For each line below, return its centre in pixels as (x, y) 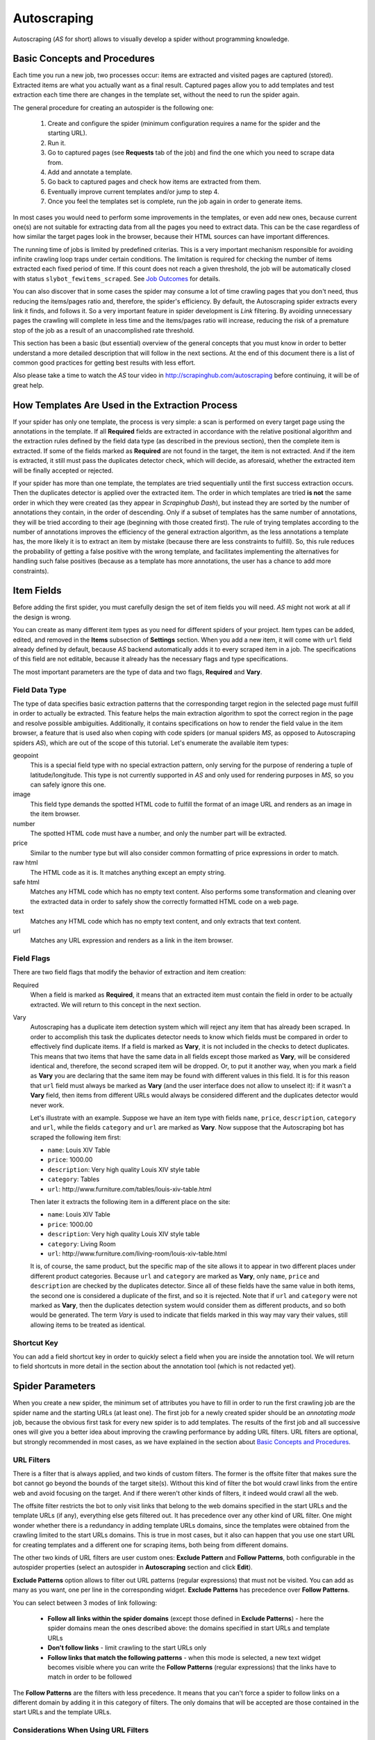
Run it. (57, 143)
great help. (28, 385)
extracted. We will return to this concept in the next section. (116, 1004)
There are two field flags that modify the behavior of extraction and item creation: (130, 972)
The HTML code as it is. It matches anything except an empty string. (128, 872)
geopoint (26, 755)
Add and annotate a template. (90, 172)
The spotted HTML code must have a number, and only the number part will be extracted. (159, 833)
